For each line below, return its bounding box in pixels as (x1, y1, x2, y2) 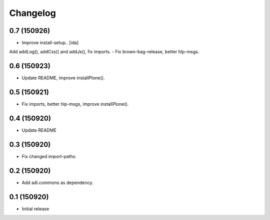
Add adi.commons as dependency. (21, 180, 93, 186)
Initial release (21, 206, 49, 212)
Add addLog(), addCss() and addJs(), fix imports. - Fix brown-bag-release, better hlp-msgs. (9, 49, 199, 55)
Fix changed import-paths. (21, 154, 77, 160)
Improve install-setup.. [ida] (21, 40, 79, 46)
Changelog (9, 7, 56, 18)
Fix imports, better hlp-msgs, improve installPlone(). (21, 101, 129, 107)
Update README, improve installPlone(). (21, 75, 105, 81)
